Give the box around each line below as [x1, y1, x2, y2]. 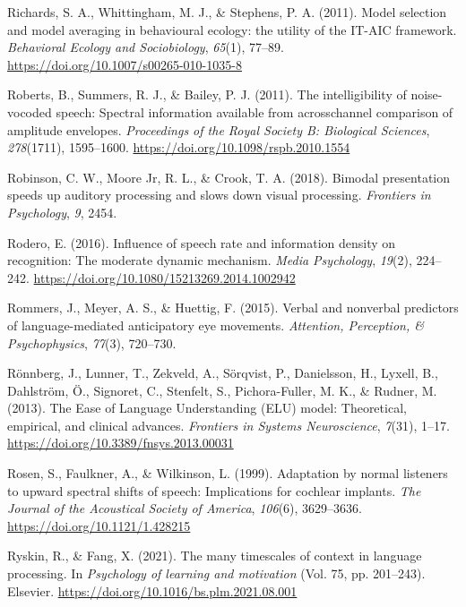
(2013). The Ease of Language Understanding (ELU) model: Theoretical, [7, 398, 407, 417]
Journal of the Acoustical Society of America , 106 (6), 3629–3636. [7, 499, 362, 517]
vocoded [7, 102, 52, 121]
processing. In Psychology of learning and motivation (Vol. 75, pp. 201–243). [7, 564, 426, 583]
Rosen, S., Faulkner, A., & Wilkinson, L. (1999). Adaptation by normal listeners [7, 464, 448, 483]
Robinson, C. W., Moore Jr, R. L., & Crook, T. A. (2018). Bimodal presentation [7, 167, 451, 186]
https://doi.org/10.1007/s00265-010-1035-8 [7, 55, 242, 73]
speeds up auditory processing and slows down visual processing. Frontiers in [7, 185, 431, 204]
